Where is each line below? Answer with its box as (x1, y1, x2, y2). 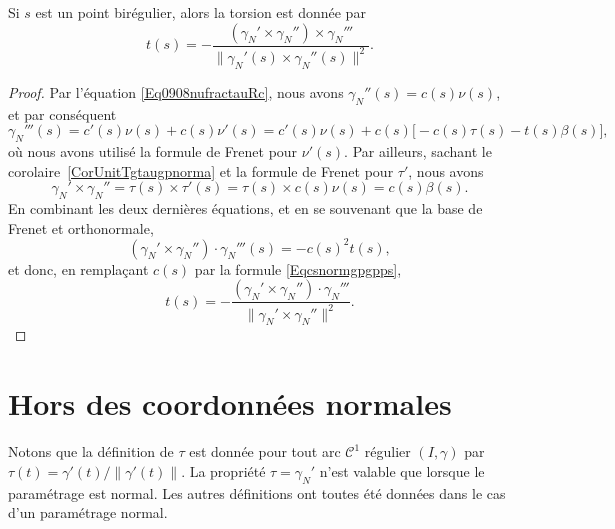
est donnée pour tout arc (189, 441, 341, 462)
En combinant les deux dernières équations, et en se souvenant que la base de (8, 197, 483, 218)
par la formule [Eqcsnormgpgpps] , (194, 258, 402, 279)
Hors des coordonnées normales (8, 383, 452, 424)
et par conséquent (8, 103, 117, 124)
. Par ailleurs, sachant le (344, 140, 492, 161)
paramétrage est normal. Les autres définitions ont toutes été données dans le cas (8, 482, 506, 503)
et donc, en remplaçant (8, 258, 149, 279)
